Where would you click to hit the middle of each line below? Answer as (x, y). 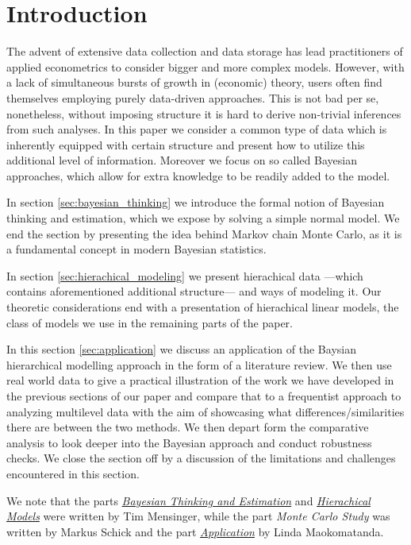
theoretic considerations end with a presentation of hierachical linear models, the (203, 307)
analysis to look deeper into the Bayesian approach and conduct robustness (189, 442)
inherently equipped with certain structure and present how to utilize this (186, 144)
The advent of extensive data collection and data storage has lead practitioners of (205, 51)
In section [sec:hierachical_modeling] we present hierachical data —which (185, 275)
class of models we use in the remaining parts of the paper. (150, 322)
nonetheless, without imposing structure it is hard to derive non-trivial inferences (204, 113)
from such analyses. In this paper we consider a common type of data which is (197, 129)
